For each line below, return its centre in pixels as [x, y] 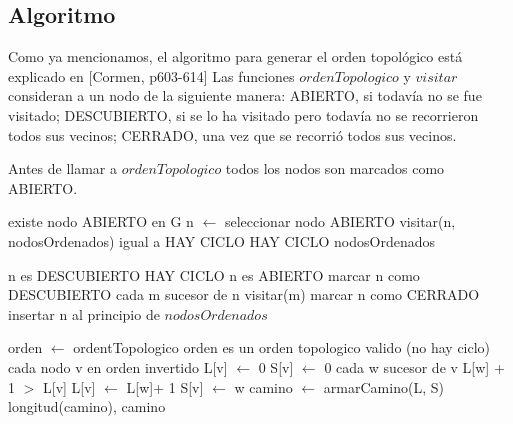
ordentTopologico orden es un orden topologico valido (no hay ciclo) [282, 347]
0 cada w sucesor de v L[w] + [414, 366]
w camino [263, 386]
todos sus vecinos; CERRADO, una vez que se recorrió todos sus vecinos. [232, 134]
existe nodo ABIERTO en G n [101, 221]
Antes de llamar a [62, 168]
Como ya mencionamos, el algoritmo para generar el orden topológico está [235, 56]
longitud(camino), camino [87, 406]
